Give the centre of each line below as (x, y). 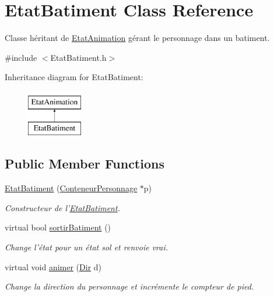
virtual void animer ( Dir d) (53, 266)
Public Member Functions (85, 164)
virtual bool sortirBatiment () (58, 227)
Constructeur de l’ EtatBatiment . (62, 207)
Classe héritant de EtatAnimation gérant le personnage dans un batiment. (137, 38)
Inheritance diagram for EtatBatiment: (74, 77)
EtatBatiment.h (78, 57)
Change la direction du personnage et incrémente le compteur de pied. (129, 286)
